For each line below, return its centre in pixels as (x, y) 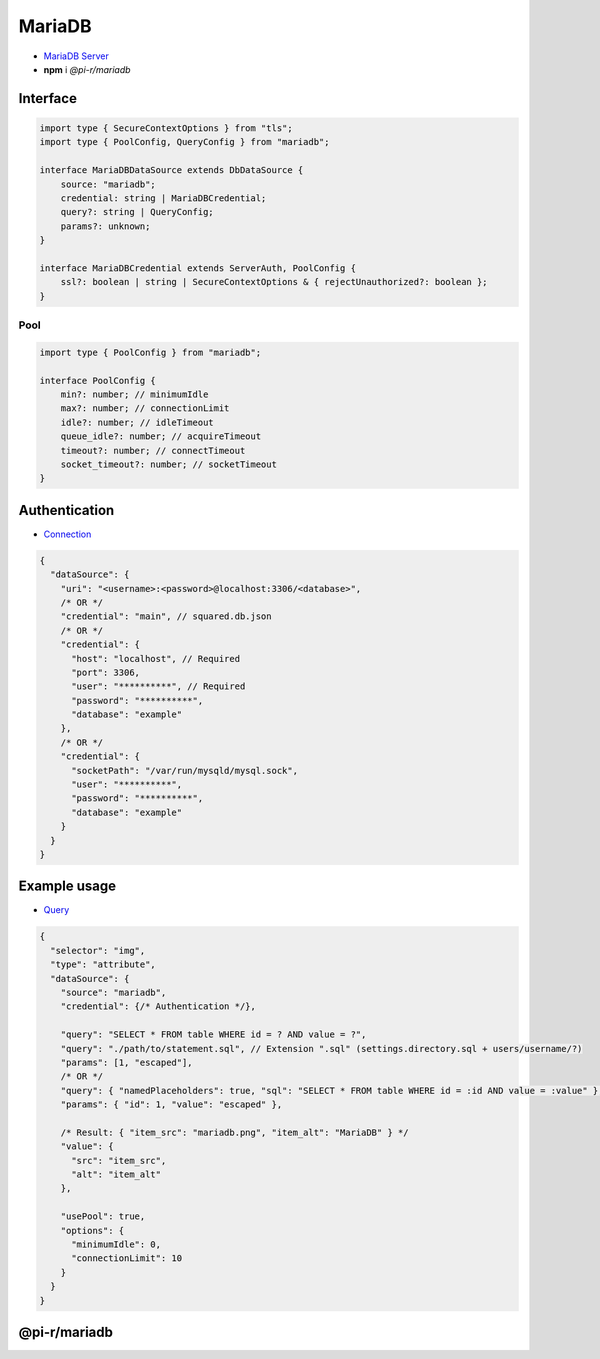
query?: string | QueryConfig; (137, 212)
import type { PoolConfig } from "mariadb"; (150, 352)
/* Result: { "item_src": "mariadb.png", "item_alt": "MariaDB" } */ (234, 1132)
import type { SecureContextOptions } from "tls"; (166, 128)
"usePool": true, (103, 1216)
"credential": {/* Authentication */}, (158, 1006)
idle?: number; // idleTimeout (137, 422)
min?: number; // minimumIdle (134, 394)
